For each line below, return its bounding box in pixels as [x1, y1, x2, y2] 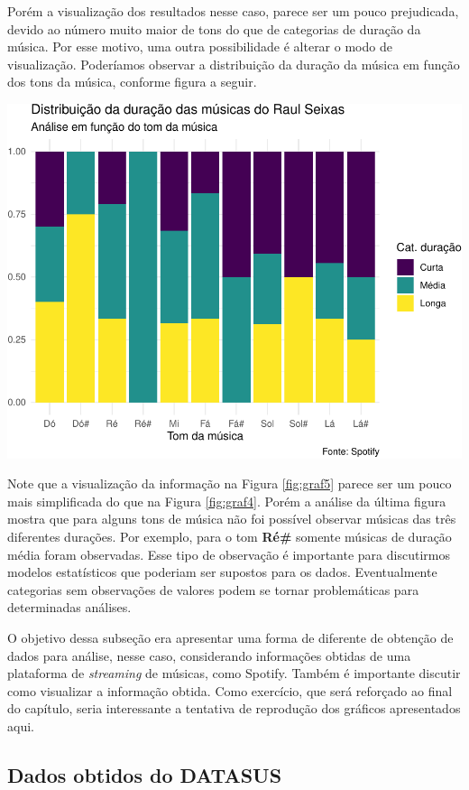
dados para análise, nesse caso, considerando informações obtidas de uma [7, 646, 411, 665]
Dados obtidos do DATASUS [7, 761, 282, 788]
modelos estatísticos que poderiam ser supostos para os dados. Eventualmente [7, 562, 437, 581]
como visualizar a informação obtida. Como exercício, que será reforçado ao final [7, 681, 453, 700]
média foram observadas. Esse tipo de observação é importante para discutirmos [7, 544, 450, 563]
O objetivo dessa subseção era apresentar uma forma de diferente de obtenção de [7, 628, 454, 647]
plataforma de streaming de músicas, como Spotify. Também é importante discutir [7, 664, 461, 683]
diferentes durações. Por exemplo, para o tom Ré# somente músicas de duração [7, 527, 452, 546]
